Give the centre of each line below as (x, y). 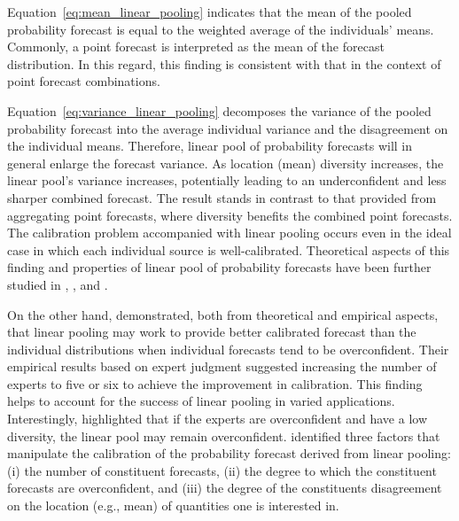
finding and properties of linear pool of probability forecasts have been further (219, 267)
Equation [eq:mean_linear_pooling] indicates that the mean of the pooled (210, 12)
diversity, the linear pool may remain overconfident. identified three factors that (224, 435)
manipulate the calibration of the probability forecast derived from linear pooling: (229, 453)
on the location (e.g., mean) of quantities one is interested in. (173, 505)
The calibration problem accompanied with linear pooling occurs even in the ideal (229, 233)
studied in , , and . (58, 284)
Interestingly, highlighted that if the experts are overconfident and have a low (218, 419)
